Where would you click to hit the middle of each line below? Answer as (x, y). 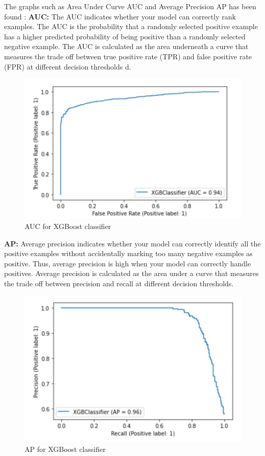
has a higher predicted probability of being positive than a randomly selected (125, 36)
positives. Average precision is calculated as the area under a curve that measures (131, 273)
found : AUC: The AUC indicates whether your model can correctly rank (120, 16)
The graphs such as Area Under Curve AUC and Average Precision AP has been (130, 6)
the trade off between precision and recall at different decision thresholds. (119, 283)
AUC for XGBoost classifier (68, 226)
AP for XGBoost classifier (65, 449)
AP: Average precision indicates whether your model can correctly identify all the (132, 243)
